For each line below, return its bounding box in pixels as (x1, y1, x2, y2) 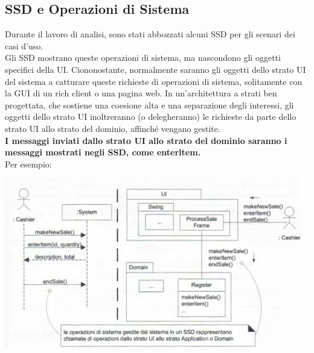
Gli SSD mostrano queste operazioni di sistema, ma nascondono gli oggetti (5, 51, 281, 64)
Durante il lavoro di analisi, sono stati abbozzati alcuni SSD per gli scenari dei (5, 28, 295, 40)
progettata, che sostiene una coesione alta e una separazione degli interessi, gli (5, 98, 294, 111)
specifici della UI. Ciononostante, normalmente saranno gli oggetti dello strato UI (5, 63, 306, 75)
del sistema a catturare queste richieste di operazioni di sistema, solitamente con (5, 75, 303, 87)
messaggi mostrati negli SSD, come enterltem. (5, 146, 201, 158)
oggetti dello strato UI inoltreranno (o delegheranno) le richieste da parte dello (5, 110, 296, 123)
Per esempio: (5, 157, 52, 170)
